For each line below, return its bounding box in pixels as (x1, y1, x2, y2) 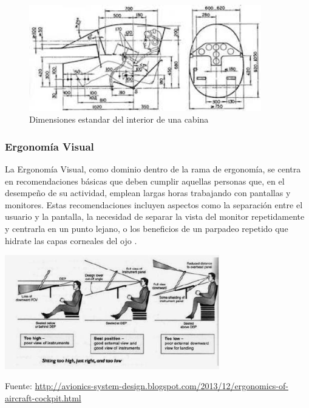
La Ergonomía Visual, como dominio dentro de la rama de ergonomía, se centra (5, 163, 301, 175)
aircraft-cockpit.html (5, 391, 81, 404)
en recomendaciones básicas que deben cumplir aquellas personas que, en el (5, 174, 285, 187)
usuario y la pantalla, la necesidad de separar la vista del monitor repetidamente (5, 210, 305, 223)
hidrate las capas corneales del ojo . (5, 234, 137, 246)
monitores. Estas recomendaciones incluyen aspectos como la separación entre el (5, 198, 303, 211)
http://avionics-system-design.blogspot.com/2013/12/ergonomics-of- (35, 379, 288, 392)
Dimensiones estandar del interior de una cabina (29, 113, 209, 126)
